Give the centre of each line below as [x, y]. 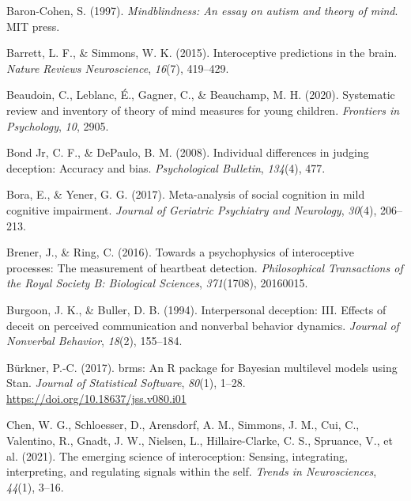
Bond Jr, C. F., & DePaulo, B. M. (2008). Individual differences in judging [188, 152]
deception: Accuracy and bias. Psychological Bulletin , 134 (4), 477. [166, 167]
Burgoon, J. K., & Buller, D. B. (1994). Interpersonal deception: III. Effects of [196, 309]
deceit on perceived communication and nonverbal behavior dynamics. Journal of [203, 325]
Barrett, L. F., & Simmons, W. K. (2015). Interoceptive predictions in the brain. [202, 53]
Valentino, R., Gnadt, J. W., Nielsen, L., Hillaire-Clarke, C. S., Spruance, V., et [200, 440]
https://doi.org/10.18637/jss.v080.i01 [96, 398]
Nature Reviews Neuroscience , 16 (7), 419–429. [118, 68]
